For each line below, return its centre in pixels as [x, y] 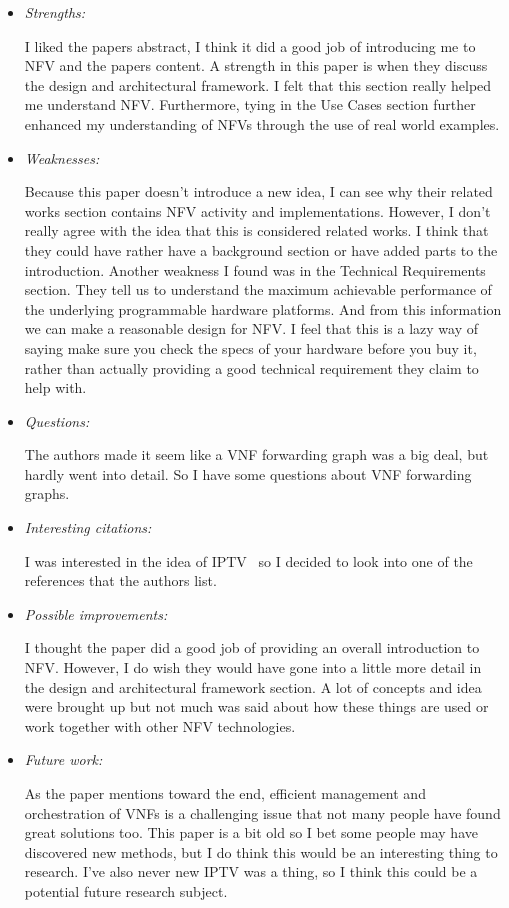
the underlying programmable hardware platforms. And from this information [263, 308]
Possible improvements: [96, 613]
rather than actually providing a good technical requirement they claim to [251, 367]
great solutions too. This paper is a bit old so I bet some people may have [251, 832]
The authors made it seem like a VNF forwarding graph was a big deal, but [256, 454]
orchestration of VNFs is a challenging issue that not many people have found [262, 812]
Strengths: [55, 12]
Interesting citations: [88, 527]
